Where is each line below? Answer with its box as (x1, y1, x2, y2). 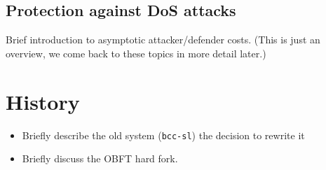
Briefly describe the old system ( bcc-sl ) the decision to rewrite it (22, 127, 305, 142)
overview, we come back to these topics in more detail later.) (6, 45, 266, 60)
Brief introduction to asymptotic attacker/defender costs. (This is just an (6, 32, 320, 47)
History (6, 87, 80, 115)
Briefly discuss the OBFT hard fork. (22, 151, 178, 166)
